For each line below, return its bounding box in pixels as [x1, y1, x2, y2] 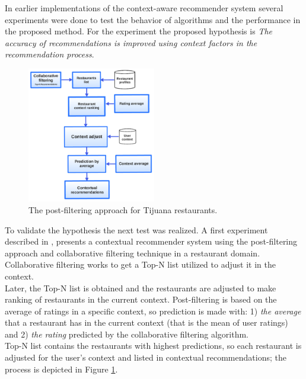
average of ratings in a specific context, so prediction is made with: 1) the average [5, 304, 301, 317]
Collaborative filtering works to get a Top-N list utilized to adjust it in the [5, 258, 276, 271]
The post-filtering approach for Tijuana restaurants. [28, 203, 218, 216]
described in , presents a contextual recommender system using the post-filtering [5, 235, 298, 248]
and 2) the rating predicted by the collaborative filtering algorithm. [5, 327, 249, 340]
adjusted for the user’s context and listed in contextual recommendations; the [5, 351, 286, 364]
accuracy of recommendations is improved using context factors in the [5, 36, 257, 49]
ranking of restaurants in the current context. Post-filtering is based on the [5, 293, 277, 306]
